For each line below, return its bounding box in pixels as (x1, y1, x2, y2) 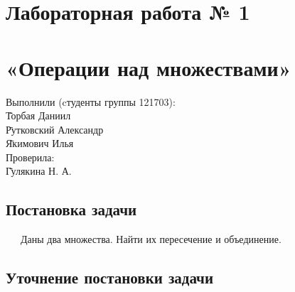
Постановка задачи (6, 198, 137, 220)
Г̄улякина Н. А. (6, 163, 72, 178)
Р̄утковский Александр (6, 121, 104, 136)
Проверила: (6, 149, 55, 164)
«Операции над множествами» (6, 53, 291, 82)
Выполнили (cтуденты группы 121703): (6, 94, 176, 109)
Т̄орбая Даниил (6, 108, 71, 123)
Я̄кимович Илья (6, 136, 74, 151)
